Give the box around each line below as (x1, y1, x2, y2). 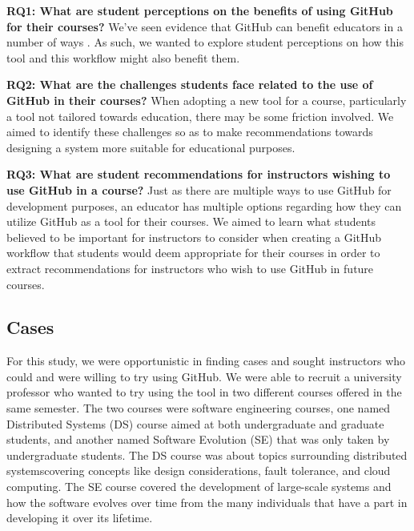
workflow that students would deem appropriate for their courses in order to (6, 244, 380, 261)
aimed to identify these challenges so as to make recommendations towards (6, 123, 373, 140)
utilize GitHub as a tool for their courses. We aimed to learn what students (6, 213, 376, 230)
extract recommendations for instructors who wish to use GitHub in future (6, 259, 374, 276)
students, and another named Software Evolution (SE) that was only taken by (6, 431, 390, 448)
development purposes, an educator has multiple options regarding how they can (6, 197, 402, 214)
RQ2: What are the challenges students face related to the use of (6, 76, 373, 93)
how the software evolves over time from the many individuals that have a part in (6, 493, 408, 510)
